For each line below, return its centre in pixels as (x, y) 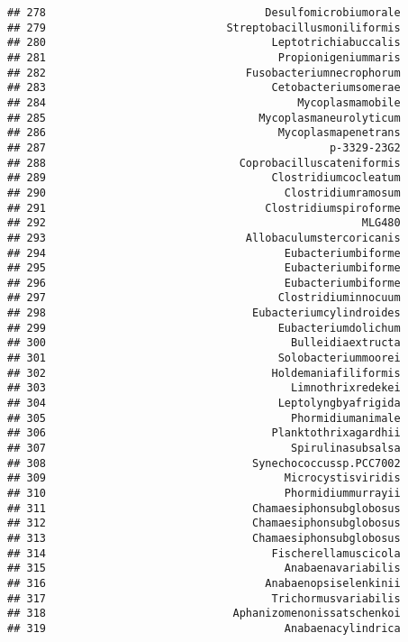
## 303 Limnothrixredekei (204, 388)
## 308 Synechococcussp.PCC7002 (204, 463)
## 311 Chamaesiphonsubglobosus (204, 508)
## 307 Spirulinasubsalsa (204, 449)
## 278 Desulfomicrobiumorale (204, 13)
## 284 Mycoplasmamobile (204, 102)
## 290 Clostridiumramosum (204, 193)
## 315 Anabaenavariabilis (204, 569)
